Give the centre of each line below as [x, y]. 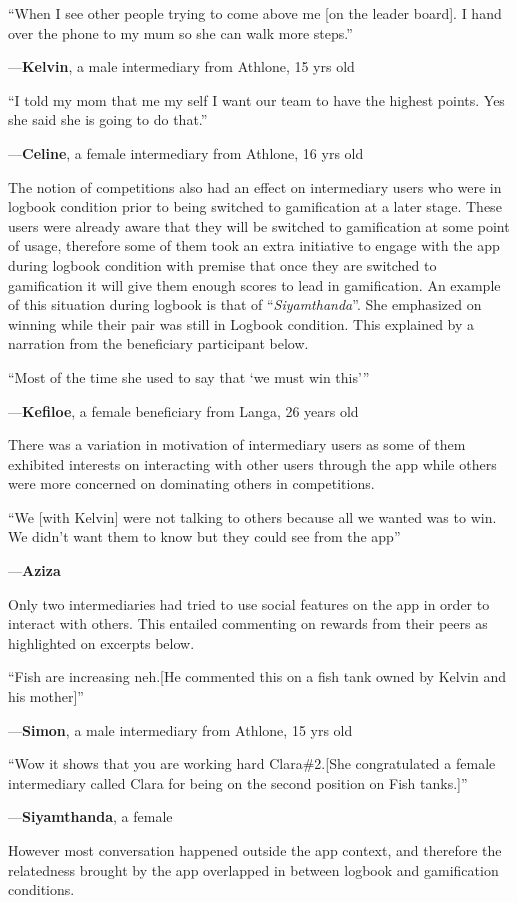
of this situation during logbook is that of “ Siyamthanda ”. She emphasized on [245, 304]
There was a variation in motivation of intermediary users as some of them [237, 444]
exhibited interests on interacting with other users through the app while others [252, 463]
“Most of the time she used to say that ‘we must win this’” [189, 376]
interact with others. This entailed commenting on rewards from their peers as [248, 623]
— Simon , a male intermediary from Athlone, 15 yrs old [180, 729]
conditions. [41, 889]
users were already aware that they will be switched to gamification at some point [259, 225]
